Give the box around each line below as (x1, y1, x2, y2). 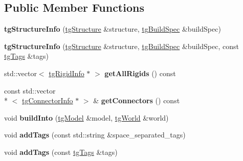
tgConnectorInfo (22, 95, 73, 106)
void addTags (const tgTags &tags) (4, 146, 118, 157)
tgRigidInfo (49, 67, 84, 78)
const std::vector (4, 85, 56, 96)
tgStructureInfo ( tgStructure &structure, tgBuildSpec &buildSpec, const (4, 40, 239, 51)
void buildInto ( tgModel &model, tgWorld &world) (4, 112, 169, 123)
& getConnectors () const (93, 95, 180, 106)
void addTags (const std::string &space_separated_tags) (4, 129, 186, 140)
